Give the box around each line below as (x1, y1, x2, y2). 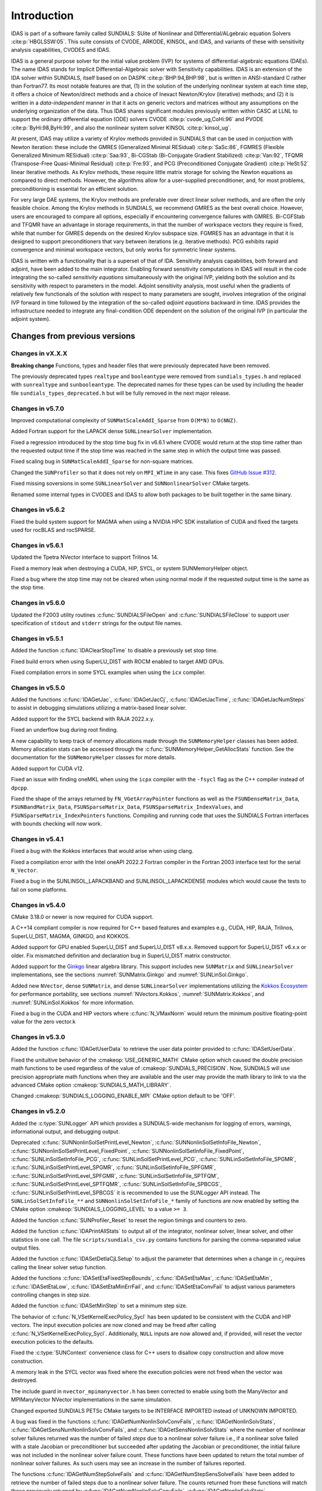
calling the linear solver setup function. (11, 1263, 107, 1270)
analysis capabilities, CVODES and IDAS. (11, 47, 111, 54)
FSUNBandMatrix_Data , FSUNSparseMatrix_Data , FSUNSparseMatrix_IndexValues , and (11, 803, 243, 811)
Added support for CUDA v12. (11, 765, 85, 772)
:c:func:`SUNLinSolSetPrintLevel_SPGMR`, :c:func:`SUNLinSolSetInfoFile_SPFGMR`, (11, 1164, 216, 1171)
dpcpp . (11, 784, 29, 791)
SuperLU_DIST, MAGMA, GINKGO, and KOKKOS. (11, 932, 131, 939)
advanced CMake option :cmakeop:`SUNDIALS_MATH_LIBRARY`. (11, 1081, 171, 1088)
